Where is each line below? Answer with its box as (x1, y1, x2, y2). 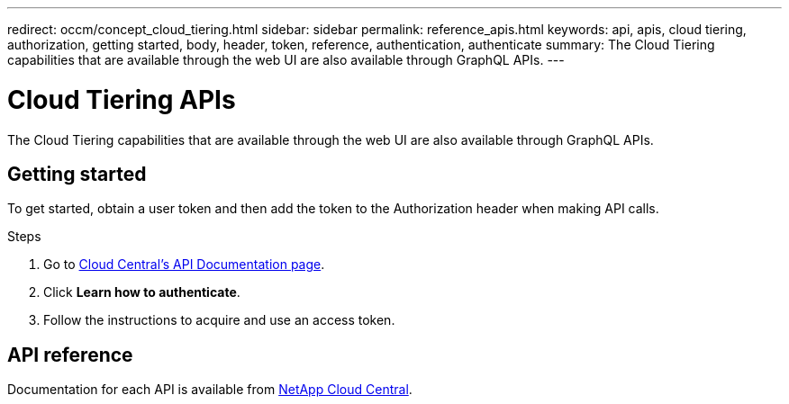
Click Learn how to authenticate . (43, 284, 240, 301)
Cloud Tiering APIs (7, 84, 236, 115)
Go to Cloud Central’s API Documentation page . (43, 256, 325, 273)
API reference (7, 343, 133, 366)
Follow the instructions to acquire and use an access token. (43, 312, 395, 328)
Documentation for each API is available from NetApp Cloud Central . (7, 382, 413, 398)
